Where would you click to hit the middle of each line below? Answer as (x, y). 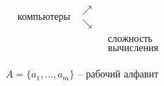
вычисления (133, 49)
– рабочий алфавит (118, 75)
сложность (130, 39)
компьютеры (44, 17)
